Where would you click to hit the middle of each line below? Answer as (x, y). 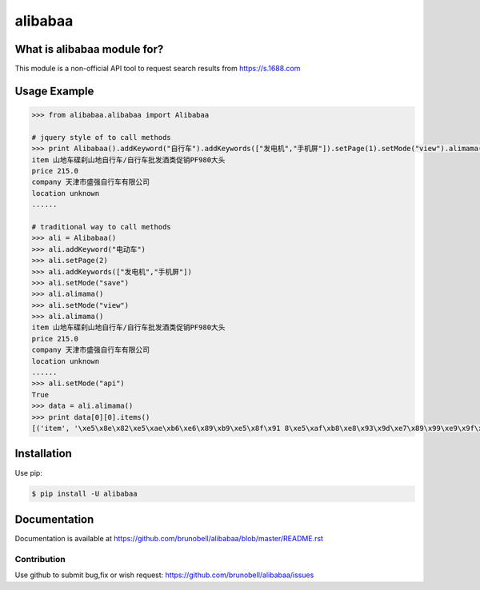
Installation (43, 454)
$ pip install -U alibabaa (84, 494)
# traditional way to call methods (101, 227)
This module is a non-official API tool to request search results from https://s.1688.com (158, 69)
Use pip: (29, 472)
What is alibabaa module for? (89, 49)
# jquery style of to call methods (101, 137)
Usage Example (54, 91)
